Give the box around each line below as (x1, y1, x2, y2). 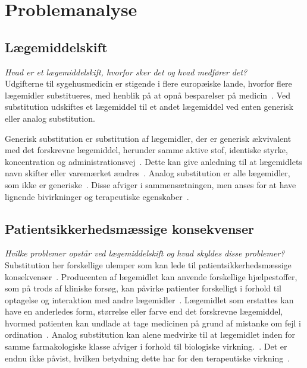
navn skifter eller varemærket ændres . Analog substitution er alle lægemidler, (5, 167, 290, 179)
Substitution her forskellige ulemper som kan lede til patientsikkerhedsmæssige (5, 258, 292, 271)
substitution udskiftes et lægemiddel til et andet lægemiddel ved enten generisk (5, 100, 293, 113)
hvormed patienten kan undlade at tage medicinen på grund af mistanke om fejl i (5, 316, 301, 329)
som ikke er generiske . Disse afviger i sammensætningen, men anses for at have (5, 178, 296, 191)
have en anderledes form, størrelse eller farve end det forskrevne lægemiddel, (5, 305, 283, 318)
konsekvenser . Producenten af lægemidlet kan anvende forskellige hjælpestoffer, (5, 270, 297, 283)
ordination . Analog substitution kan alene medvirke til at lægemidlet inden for (5, 328, 296, 341)
